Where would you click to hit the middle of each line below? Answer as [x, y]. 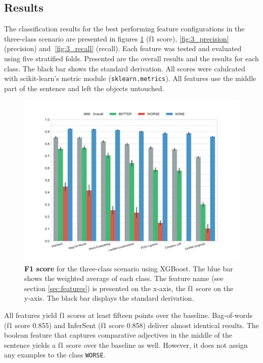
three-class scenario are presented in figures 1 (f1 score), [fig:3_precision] [117, 38]
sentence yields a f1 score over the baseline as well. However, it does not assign [126, 345]
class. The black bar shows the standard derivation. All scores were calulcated [125, 68]
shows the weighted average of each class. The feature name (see [124, 278]
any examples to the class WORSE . [55, 355]
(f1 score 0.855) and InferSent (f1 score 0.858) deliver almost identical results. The [131, 325]
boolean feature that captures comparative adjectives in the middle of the [118, 335]
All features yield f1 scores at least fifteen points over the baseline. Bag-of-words [128, 315]
